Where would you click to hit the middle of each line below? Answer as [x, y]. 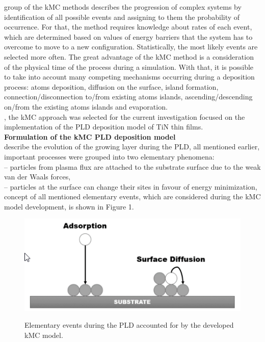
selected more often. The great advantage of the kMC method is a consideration [129, 56]
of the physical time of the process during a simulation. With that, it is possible [129, 67]
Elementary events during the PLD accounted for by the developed [129, 325]
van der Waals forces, [37, 177]
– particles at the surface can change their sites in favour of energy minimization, [131, 186]
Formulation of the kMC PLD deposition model [90, 136]
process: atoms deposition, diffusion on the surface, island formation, [111, 86]
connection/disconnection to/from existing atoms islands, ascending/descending [128, 97]
